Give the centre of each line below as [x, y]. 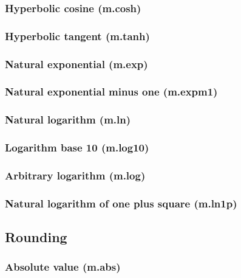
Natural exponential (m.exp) [76, 64]
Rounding [36, 237]
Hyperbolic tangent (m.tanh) [77, 36]
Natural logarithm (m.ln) [68, 120]
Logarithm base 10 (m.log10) [77, 148]
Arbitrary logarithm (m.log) [75, 175]
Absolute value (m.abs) [63, 267]
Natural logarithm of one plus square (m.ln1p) [121, 203]
